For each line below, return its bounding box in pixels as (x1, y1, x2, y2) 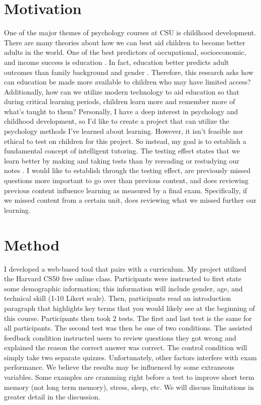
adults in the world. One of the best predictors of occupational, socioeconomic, (4, 47, 246, 57)
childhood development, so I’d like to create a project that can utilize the (4, 116, 229, 126)
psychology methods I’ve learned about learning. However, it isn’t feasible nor (4, 126, 243, 136)
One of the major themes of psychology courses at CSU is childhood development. (4, 27, 256, 38)
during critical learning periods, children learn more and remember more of (4, 96, 235, 107)
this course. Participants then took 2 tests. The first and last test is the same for (4, 312, 252, 323)
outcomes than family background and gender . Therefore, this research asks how (4, 66, 253, 77)
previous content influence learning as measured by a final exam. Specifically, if (4, 185, 247, 195)
